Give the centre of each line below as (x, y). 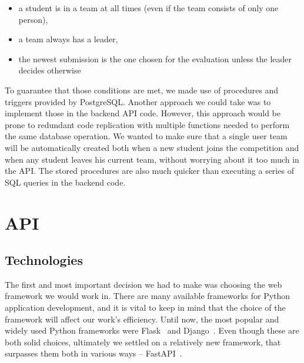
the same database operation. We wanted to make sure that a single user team (146, 136)
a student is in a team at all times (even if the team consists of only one (148, 8)
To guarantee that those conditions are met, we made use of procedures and (142, 90)
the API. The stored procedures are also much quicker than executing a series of (149, 171)
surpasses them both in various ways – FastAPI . (93, 353)
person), (33, 19)
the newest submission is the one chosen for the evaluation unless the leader (155, 58)
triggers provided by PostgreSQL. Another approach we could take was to (138, 101)
